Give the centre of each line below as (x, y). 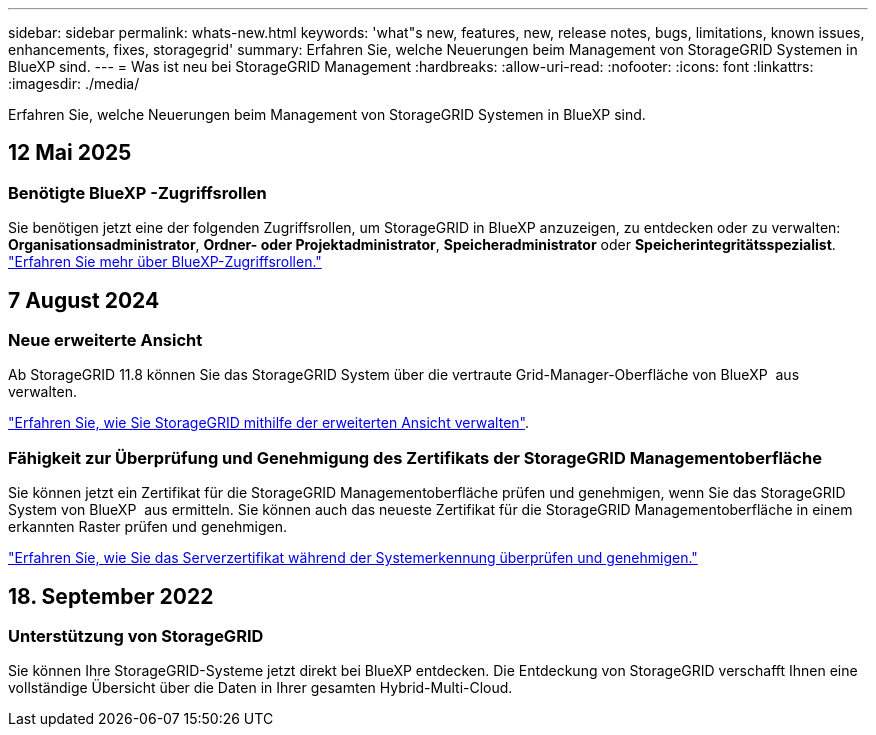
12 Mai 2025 (70, 153)
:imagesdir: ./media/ (74, 83)
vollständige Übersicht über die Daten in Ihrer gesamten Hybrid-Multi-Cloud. (260, 688)
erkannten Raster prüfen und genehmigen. (148, 527)
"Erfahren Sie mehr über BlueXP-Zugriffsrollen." (165, 262)
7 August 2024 (84, 300)
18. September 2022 (111, 596)
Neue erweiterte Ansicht (105, 340)
